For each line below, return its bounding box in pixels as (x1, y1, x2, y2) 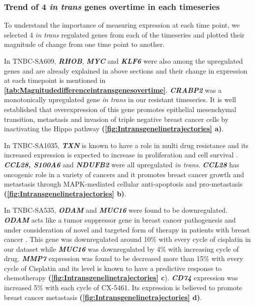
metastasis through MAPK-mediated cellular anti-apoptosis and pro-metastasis (4, 179, 243, 189)
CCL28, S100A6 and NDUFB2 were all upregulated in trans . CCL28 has (4, 159, 239, 169)
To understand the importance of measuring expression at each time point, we (4, 20, 240, 30)
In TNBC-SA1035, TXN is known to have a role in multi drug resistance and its (4, 140, 249, 150)
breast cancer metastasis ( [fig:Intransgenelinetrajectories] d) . (4, 292, 202, 302)
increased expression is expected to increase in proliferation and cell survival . (4, 150, 238, 160)
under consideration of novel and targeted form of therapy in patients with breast (4, 224, 250, 234)
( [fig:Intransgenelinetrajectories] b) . (4, 188, 127, 198)
